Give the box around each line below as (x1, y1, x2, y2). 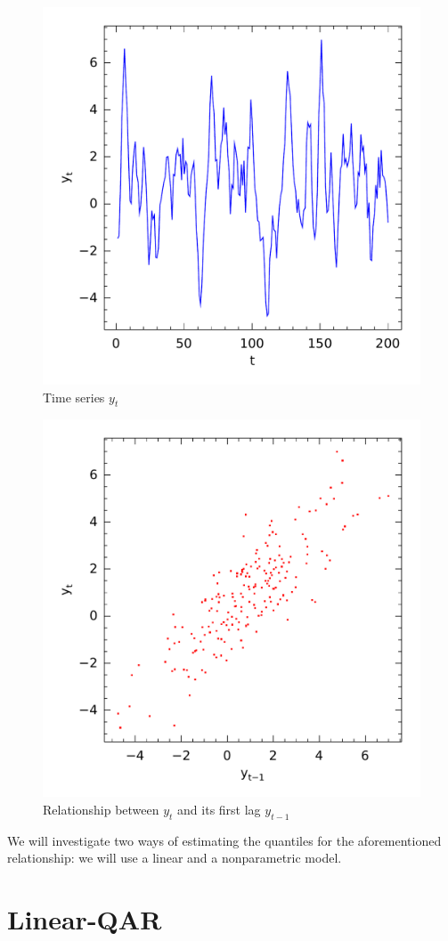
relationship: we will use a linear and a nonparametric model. (7, 848, 342, 867)
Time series (43, 387, 105, 406)
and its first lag (177, 799, 261, 818)
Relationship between (43, 799, 159, 818)
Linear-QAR (7, 901, 162, 937)
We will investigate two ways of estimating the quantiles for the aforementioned (7, 831, 442, 849)
